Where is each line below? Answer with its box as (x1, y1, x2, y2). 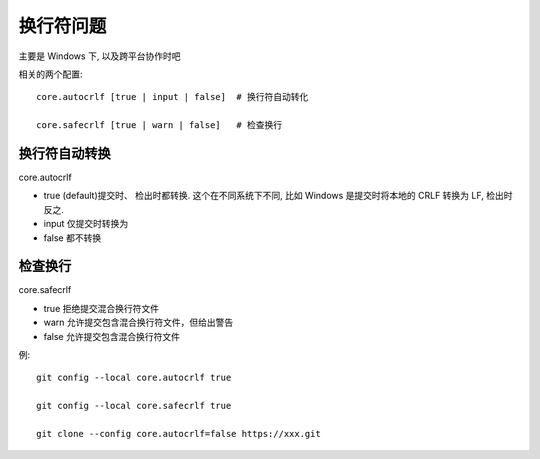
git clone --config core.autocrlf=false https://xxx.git (36, 428, 322, 439)
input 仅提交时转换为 (43, 218, 129, 230)
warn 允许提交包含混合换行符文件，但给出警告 (43, 316, 234, 329)
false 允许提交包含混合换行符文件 (43, 330, 180, 342)
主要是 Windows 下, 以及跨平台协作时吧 (18, 50, 181, 62)
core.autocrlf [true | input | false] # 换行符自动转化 (36, 91, 309, 103)
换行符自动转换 (18, 145, 111, 162)
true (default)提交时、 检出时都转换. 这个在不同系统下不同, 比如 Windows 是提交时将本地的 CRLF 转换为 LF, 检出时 (43, 190, 513, 202)
